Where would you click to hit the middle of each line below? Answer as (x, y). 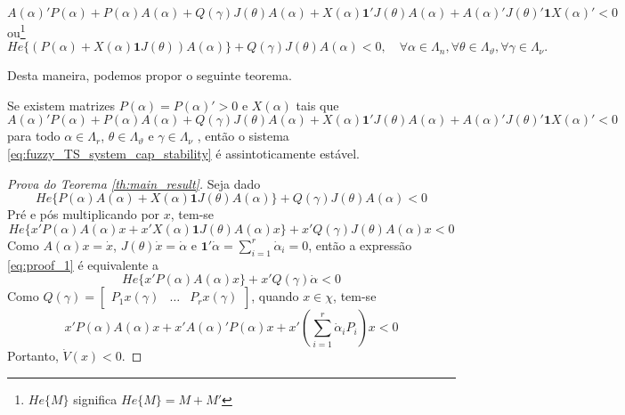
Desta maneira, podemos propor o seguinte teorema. (150, 75)
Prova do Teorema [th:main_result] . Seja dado (134, 183)
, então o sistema (243, 136)
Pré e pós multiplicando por (84, 214)
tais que (317, 105)
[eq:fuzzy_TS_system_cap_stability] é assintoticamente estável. (183, 154)
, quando (275, 296)
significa (95, 399)
